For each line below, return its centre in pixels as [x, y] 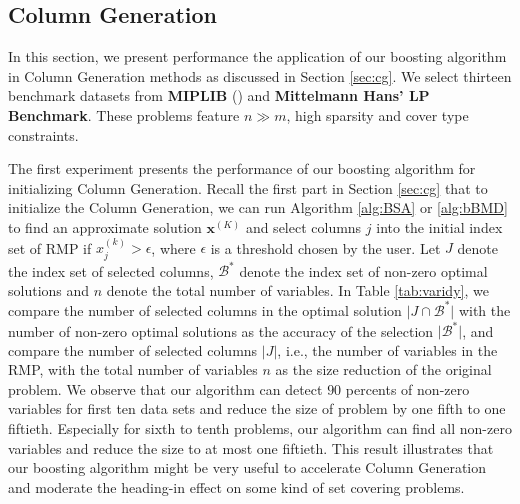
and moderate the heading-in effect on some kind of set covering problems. [236, 486]
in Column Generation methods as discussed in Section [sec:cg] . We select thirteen [260, 75]
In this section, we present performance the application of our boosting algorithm [257, 56]
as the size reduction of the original [383, 369]
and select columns [303, 226]
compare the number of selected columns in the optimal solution [205, 309]
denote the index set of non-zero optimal [363, 270]
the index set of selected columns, [111, 270]
